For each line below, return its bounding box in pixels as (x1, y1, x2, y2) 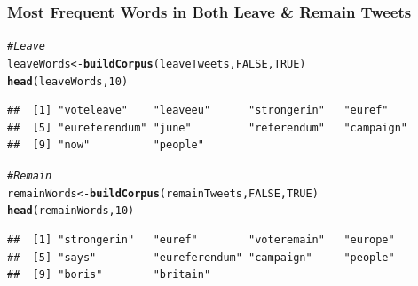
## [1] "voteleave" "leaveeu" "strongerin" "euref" (7, 104, 389, 117)
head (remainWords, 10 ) (7, 204, 135, 218)
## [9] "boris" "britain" (7, 268, 211, 282)
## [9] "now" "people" (7, 139, 204, 152)
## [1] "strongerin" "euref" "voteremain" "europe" (7, 233, 395, 246)
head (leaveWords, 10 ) (7, 75, 129, 88)
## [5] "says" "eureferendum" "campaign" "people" (7, 250, 395, 264)
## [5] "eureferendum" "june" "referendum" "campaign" (7, 121, 408, 134)
